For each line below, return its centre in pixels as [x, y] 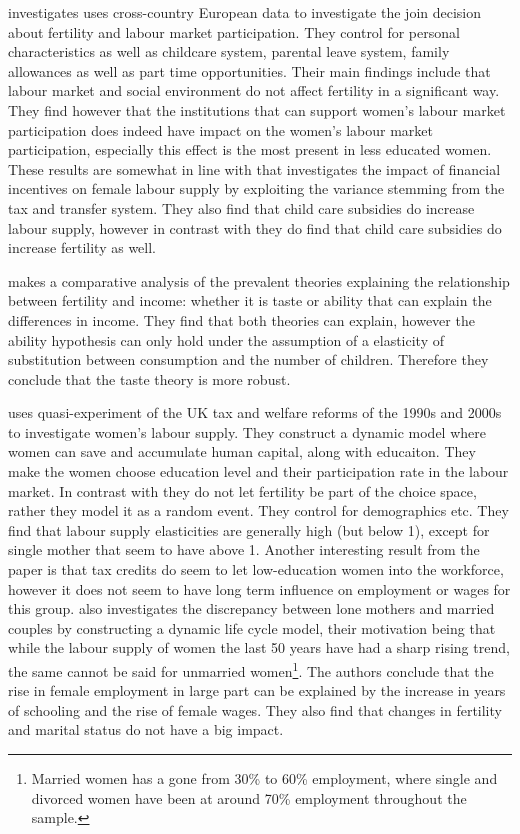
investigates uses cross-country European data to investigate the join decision [245, 12]
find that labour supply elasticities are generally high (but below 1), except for [249, 529]
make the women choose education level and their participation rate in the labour [258, 471]
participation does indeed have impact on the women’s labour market [220, 129]
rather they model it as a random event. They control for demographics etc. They [258, 510]
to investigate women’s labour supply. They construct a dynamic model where [247, 431]
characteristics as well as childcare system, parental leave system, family [229, 51]
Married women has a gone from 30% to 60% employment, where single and [264, 778]
